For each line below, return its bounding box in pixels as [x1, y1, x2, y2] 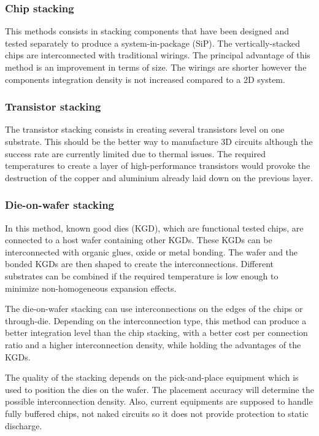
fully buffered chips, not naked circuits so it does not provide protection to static [5, 407, 309, 419]
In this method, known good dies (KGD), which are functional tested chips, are [5, 221, 304, 234]
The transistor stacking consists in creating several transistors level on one [5, 123, 285, 136]
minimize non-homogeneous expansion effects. [5, 281, 177, 294]
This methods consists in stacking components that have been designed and [5, 25, 289, 37]
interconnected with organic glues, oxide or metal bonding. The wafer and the [5, 245, 298, 258]
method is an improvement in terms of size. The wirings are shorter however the [5, 61, 307, 73]
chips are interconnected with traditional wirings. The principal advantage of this [5, 49, 310, 61]
